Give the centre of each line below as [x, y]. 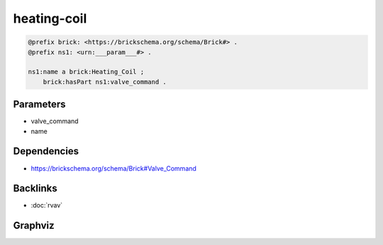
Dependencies [46, 151]
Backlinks [35, 189]
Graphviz [34, 226]
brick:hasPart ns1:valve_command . [105, 82]
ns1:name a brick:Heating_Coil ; [86, 72]
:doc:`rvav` [47, 205]
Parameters [39, 104]
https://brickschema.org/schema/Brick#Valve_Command [113, 168]
